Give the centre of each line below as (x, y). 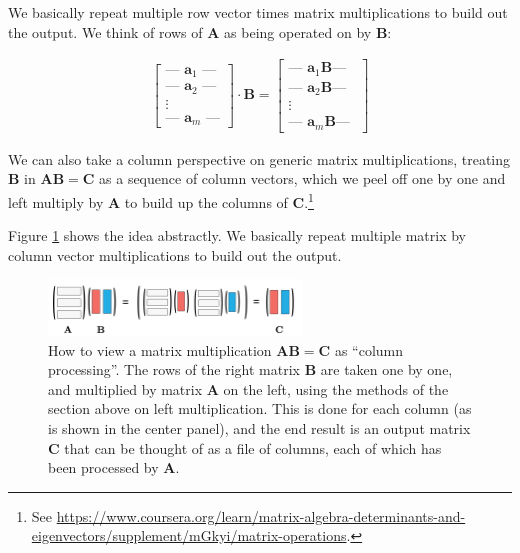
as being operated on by (298, 31)
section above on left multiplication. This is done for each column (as (260, 408)
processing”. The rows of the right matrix (174, 369)
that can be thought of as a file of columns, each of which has (253, 447)
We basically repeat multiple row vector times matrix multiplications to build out (258, 12)
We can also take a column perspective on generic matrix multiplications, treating (259, 158)
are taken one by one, (386, 369)
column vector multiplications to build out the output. (175, 254)
